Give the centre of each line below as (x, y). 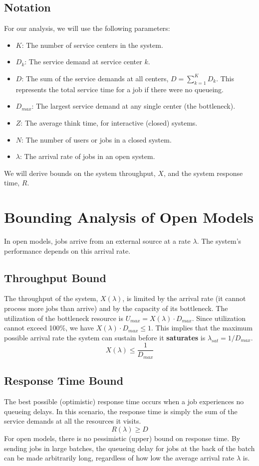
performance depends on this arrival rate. (67, 250)
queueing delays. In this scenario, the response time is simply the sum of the (121, 411)
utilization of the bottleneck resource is (64, 318)
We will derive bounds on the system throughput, (80, 173)
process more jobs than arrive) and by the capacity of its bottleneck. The (116, 308)
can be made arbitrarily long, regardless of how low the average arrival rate (119, 458)
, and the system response (203, 173)
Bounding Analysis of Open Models (129, 217)
